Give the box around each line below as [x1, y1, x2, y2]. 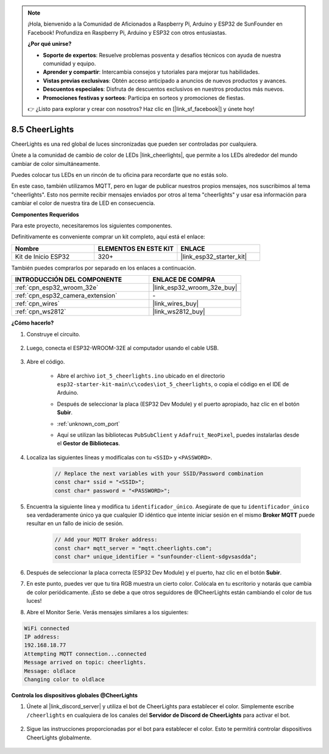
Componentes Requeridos [11, 210, 79, 218]
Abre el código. [26, 358, 65, 365]
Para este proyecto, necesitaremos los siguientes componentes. [11, 221, 173, 229]
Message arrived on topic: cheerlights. [24, 659, 146, 666]
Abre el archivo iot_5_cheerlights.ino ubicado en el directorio [57, 372, 225, 379]
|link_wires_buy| [152, 300, 199, 308]
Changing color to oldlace [24, 676, 105, 683]
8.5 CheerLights [11, 124, 74, 134]
